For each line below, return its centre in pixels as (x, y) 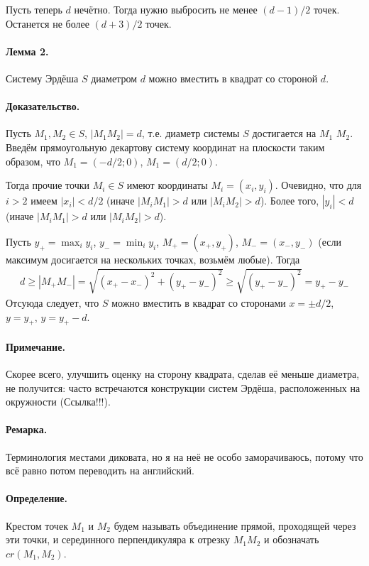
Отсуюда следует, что (53, 302)
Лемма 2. (27, 51)
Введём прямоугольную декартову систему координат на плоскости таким (165, 147)
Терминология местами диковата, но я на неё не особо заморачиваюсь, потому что (184, 456)
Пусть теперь (34, 9)
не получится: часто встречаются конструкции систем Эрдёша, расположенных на (183, 387)
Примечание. (35, 346)
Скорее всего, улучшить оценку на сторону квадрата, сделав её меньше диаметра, (183, 374)
